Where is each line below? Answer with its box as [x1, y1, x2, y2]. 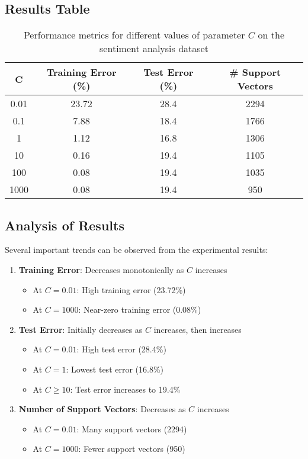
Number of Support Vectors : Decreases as [18, 403, 186, 415]
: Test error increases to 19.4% [70, 383, 181, 395]
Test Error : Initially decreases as [18, 323, 143, 335]
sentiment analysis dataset [100, 41, 208, 56]
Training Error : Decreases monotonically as [18, 264, 184, 275]
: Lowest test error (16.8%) [66, 362, 164, 375]
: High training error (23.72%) [76, 283, 186, 296]
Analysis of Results [5, 216, 124, 234]
